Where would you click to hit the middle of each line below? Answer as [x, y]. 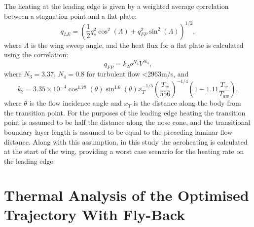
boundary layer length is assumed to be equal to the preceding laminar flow [118, 132]
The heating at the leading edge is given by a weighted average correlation [116, 6]
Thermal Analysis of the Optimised [127, 195]
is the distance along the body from [187, 103]
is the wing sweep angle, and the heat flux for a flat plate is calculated [137, 45]
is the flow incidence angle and [75, 103]
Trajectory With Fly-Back [95, 214]
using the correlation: [36, 55]
